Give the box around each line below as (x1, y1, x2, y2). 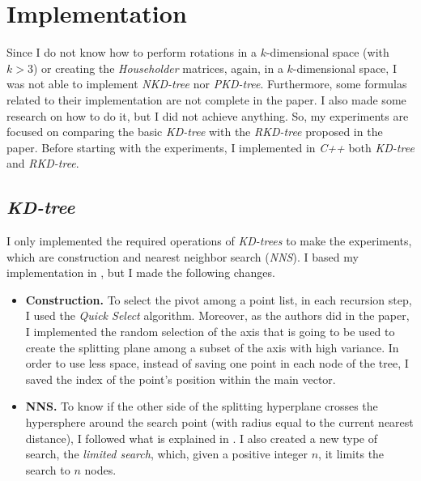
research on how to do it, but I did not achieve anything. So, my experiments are (6, 107, 409, 124)
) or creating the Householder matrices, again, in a (32, 59, 283, 76)
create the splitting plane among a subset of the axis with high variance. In (25, 338, 399, 355)
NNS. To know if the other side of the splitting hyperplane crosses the (25, 398, 378, 415)
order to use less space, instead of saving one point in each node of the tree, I (25, 355, 409, 372)
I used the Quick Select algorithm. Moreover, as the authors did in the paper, (25, 307, 410, 324)
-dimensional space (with (266, 44, 389, 61)
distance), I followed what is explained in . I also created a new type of (25, 429, 378, 446)
